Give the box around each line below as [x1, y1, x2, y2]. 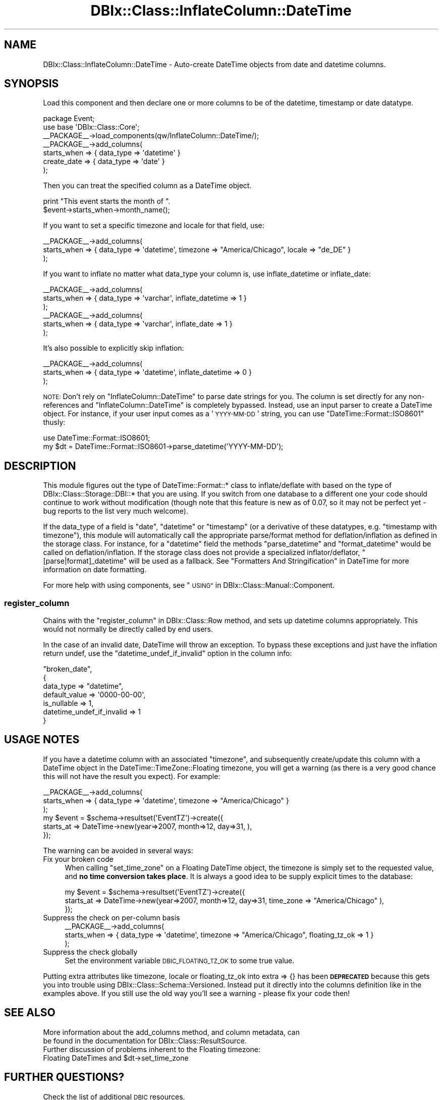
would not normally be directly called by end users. [43, 625, 213, 634]
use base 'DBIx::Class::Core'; [43, 123, 140, 132]
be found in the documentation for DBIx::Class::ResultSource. [43, 1036, 247, 1045]
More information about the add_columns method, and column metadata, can [43, 1027, 300, 1036]
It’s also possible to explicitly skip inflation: [43, 344, 184, 353]
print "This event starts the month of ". [43, 197, 171, 206]
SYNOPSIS [4, 77, 59, 90]
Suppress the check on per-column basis [43, 913, 180, 922]
